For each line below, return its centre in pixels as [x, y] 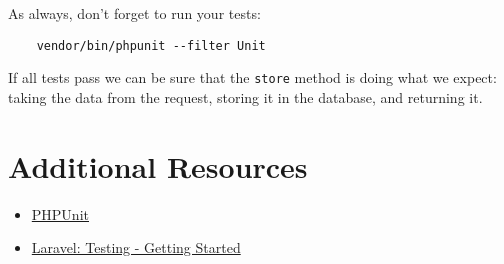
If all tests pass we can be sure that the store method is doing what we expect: [252, 77]
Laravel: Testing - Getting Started [136, 247]
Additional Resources [158, 165]
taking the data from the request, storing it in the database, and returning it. [245, 96]
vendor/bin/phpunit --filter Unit [151, 45]
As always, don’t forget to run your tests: [134, 13]
